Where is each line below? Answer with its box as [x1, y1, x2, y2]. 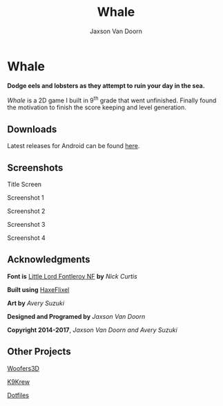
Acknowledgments [7, 254, 91, 266]
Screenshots [7, 162, 64, 174]
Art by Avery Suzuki [7, 299, 64, 307]
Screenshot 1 [7, 193, 44, 201]
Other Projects [7, 346, 71, 358]
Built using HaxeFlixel [7, 285, 70, 294]
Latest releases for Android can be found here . [7, 142, 140, 150]
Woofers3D [7, 364, 40, 372]
